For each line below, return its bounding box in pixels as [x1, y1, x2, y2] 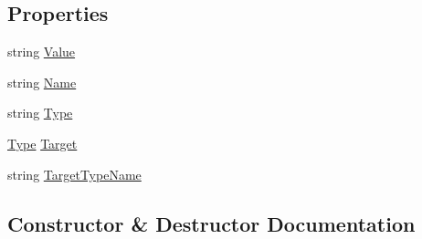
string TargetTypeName [7, 164, 142, 183]
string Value [7, 42, 76, 61]
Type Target [7, 133, 78, 152]
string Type [7, 103, 73, 122]
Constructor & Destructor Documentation [7, 209, 416, 237]
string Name [7, 72, 77, 91]
